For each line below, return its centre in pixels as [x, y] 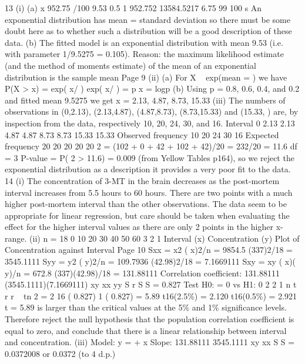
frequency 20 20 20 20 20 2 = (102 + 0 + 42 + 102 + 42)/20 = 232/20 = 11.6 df [151, 146]
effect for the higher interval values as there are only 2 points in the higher [139, 227]
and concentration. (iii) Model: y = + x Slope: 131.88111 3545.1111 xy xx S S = [150, 342]
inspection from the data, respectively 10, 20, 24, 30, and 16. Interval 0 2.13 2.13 [150, 123]
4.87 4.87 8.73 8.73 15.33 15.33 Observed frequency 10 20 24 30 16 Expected [142, 134]
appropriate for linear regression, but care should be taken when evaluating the [147, 215]
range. [16, 238]
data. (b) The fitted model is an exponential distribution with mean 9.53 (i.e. [144, 42]
